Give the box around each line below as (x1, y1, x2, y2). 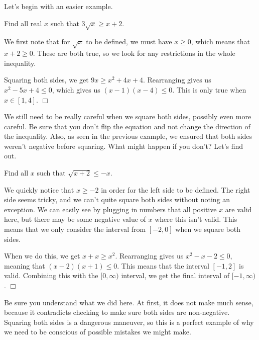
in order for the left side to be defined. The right (101, 184, 250, 195)
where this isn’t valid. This (155, 214, 237, 224)
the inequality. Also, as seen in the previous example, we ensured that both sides (4, 131, 252, 141)
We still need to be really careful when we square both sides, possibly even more (4, 111, 251, 122)
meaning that (4, 260, 45, 271)
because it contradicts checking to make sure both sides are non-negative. (4, 307, 230, 317)
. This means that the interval (117, 260, 209, 271)
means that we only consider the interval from (4, 224, 146, 234)
